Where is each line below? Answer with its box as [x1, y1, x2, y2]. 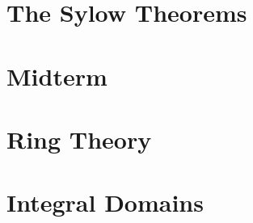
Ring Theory [6, 122, 152, 155]
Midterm [6, 59, 108, 92]
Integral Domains [6, 186, 204, 219]
